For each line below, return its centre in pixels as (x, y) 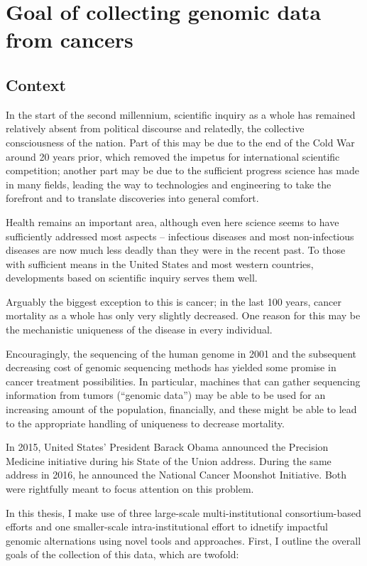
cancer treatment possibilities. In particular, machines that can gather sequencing (183, 381)
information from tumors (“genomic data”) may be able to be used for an (166, 395)
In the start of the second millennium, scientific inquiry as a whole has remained (181, 114)
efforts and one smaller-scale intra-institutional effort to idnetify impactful (167, 527)
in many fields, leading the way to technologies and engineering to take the (169, 184)
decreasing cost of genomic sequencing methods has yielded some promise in (171, 367)
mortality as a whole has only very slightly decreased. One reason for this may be (183, 315)
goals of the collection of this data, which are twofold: (122, 554)
